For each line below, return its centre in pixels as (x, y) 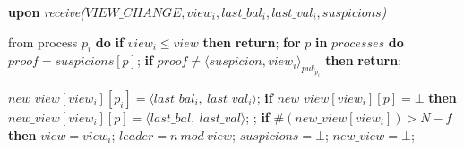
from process (43, 42)
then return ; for (252, 42)
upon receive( (47, 12)
